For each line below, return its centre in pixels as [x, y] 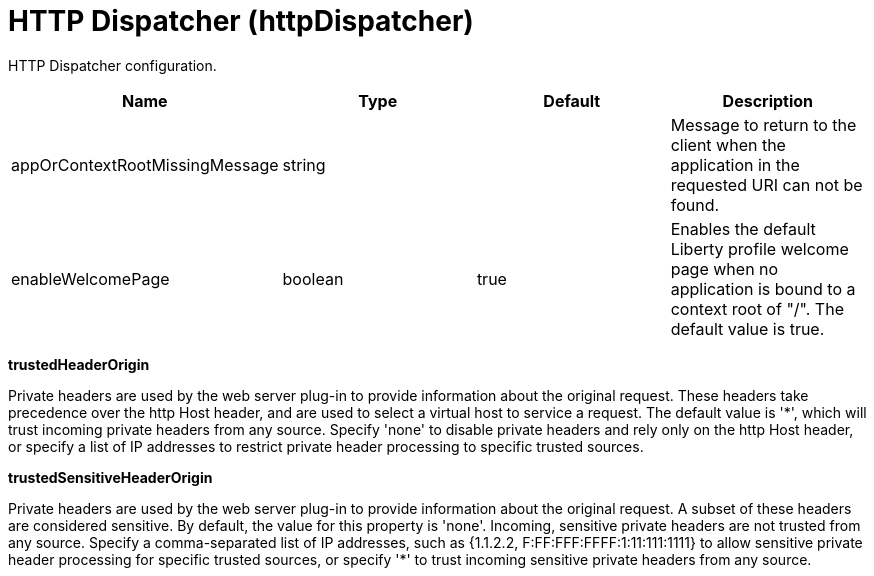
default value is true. [747, 328]
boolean [313, 278]
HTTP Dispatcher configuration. [112, 65]
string [304, 164]
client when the [728, 144]
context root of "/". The [757, 308]
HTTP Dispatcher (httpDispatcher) [241, 21]
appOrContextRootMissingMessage [145, 164]
